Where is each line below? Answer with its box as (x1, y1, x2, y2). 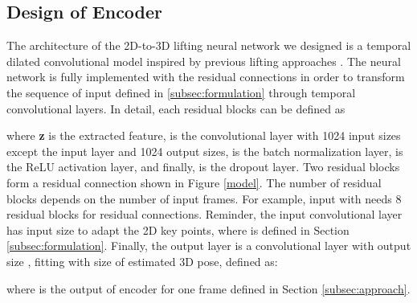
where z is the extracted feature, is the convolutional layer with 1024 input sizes (6, 127, 401, 144)
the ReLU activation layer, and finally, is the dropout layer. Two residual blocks (6, 158, 400, 175)
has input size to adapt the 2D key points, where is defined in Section (6, 221, 350, 238)
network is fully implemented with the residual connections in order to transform (6, 68, 405, 85)
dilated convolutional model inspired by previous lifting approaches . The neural (6, 52, 401, 69)
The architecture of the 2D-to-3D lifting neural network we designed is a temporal (6, 37, 411, 54)
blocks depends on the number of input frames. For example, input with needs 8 (6, 190, 402, 207)
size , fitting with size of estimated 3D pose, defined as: (6, 252, 278, 269)
